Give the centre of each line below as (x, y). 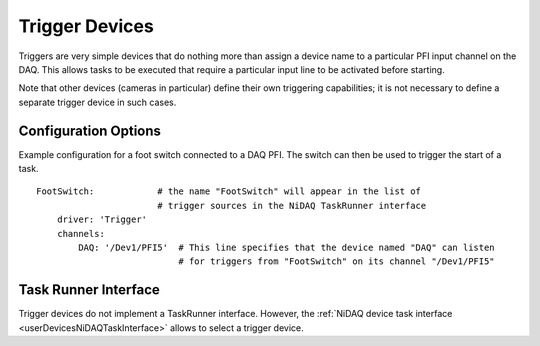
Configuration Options (90, 130)
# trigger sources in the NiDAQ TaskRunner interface (291, 205)
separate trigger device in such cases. (97, 102)
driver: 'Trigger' (102, 219)
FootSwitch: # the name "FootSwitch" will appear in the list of (229, 191)
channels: (80, 233)
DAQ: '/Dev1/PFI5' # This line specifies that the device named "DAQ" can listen (286, 247)
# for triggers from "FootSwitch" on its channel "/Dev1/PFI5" (336, 261)
